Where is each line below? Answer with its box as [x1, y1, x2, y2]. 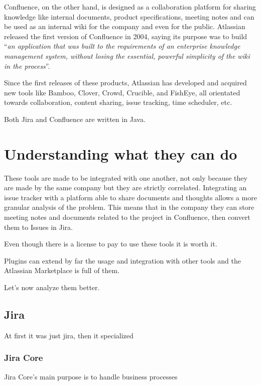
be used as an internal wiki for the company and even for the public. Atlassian [4, 21, 245, 32]
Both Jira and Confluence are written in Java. [4, 113, 146, 124]
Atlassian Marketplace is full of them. [4, 265, 120, 276]
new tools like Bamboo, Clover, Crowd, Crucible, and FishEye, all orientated [4, 87, 240, 97]
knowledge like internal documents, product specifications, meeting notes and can [4, 11, 254, 22]
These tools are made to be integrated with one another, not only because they [4, 172, 247, 183]
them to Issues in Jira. [4, 221, 73, 232]
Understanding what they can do [4, 143, 237, 164]
